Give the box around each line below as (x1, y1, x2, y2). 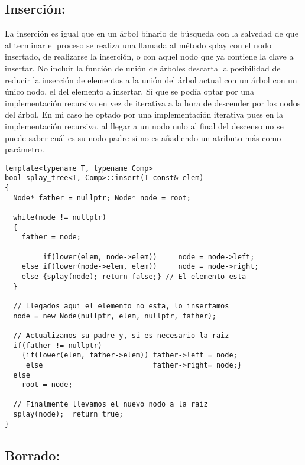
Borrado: (5, 446, 60, 464)
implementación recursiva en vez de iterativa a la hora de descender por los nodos (5, 96, 301, 109)
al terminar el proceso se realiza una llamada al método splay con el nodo (5, 38, 272, 51)
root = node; (21, 381, 73, 389)
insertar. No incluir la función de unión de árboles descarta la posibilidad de (5, 61, 281, 74)
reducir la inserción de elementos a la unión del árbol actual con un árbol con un (5, 73, 297, 86)
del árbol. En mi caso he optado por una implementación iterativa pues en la (5, 108, 284, 121)
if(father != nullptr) (13, 341, 102, 350)
